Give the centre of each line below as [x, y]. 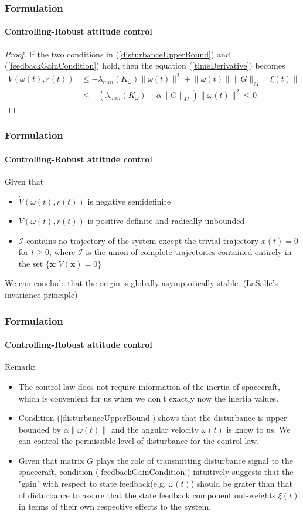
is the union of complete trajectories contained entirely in [189, 252]
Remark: [20, 367]
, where [62, 252]
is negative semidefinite [129, 201]
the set [31, 263]
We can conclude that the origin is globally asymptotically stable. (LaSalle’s [142, 283]
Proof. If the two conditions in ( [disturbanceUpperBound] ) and [118, 54]
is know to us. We [258, 429]
